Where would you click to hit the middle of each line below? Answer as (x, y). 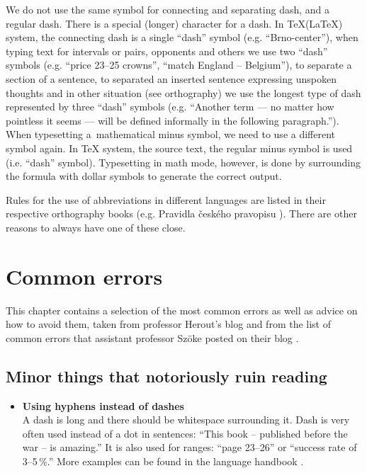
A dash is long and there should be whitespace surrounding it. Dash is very (186, 420)
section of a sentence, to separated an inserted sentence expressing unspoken (171, 78)
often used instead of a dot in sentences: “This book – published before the (185, 433)
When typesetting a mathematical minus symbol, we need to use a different (171, 134)
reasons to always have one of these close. (96, 227)
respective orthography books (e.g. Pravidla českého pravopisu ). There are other (181, 213)
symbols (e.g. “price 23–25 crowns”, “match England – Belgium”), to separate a (179, 65)
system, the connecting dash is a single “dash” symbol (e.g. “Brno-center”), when (182, 37)
